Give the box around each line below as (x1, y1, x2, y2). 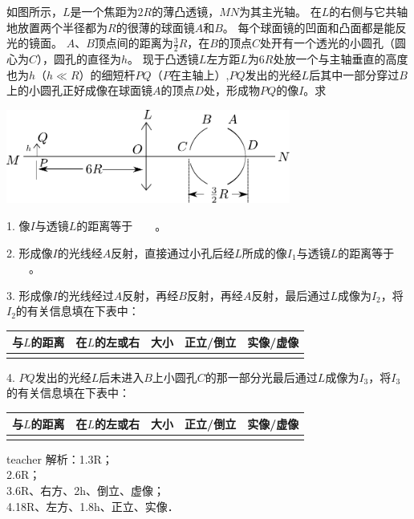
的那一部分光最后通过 (205, 368, 318, 385)
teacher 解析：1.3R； (6, 450, 113, 467)
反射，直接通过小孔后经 (111, 244, 235, 261)
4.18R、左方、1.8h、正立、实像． (6, 497, 179, 514)
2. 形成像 (6, 244, 53, 261)
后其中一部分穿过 (309, 66, 400, 83)
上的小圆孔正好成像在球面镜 (6, 82, 152, 99)
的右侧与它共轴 (329, 3, 408, 19)
